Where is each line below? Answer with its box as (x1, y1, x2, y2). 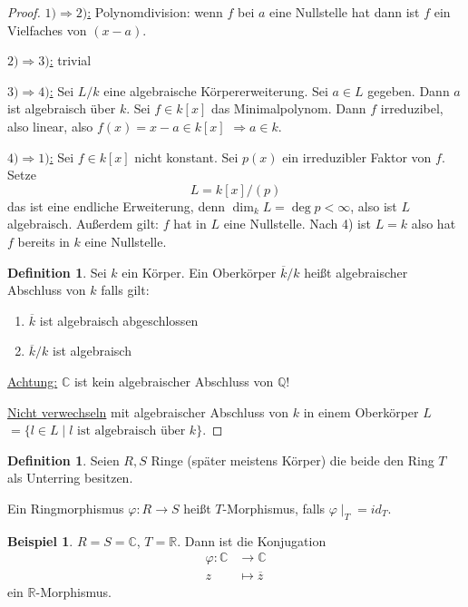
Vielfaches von (7, 20, 87, 39)
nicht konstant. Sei (134, 147, 239, 166)
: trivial (49, 51, 92, 70)
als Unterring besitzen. (7, 468, 133, 487)
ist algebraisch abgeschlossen (39, 310, 199, 329)
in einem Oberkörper (303, 402, 419, 421)
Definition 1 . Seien (7, 450, 120, 469)
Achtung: (7, 371, 58, 390)
